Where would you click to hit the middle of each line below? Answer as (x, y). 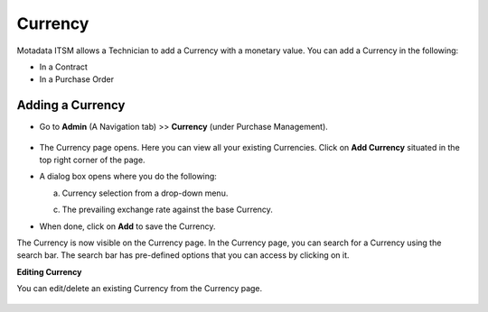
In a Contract (63, 67)
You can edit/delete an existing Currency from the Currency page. (140, 289)
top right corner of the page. (92, 160)
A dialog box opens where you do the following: (128, 177)
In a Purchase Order (77, 79)
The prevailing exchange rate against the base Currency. (167, 210)
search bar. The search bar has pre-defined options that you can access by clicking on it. (183, 255)
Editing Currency (49, 271)
